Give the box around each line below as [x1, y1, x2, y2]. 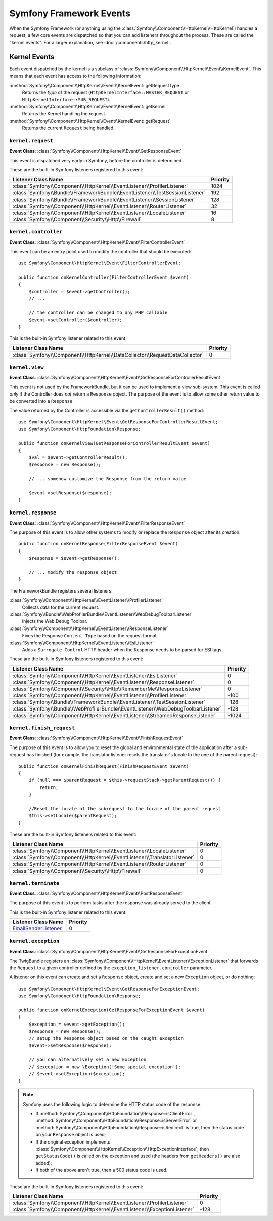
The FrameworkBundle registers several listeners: [9, 587, 113, 594]
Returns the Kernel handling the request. [22, 110, 106, 116]
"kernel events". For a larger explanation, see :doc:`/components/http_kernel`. [9, 40, 171, 46]
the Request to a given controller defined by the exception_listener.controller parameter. [9, 965, 213, 971]
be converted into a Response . [9, 398, 74, 404]
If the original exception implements [35, 1138, 111, 1145]
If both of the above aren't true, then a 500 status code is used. [35, 1167, 168, 1173]
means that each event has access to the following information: [9, 73, 142, 79]
